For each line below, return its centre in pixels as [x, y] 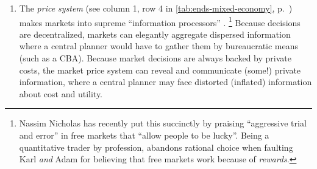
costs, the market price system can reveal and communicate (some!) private [160, 70]
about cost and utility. [61, 93]
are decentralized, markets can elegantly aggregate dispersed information [155, 34]
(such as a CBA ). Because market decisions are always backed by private [155, 58]
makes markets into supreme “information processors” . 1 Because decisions [160, 21]
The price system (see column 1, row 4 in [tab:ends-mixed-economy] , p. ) [156, 8]
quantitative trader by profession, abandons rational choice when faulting [156, 147]
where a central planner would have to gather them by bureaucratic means [159, 46]
